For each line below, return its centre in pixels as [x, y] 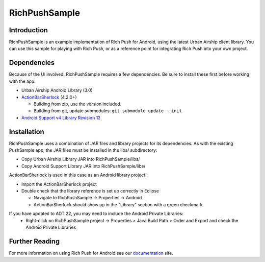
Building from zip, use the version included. [78, 104]
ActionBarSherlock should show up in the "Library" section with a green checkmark [118, 204]
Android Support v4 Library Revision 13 [61, 118]
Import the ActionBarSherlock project [59, 184]
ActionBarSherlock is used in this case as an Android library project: [78, 175]
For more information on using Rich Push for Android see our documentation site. [91, 253]
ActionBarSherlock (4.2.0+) [49, 97]
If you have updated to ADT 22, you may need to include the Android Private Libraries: [96, 214]
